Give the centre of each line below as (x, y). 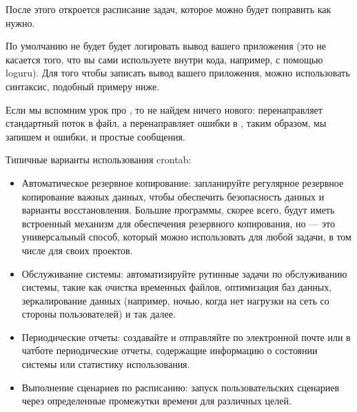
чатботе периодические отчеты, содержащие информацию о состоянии (170, 350)
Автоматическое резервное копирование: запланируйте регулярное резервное (183, 182)
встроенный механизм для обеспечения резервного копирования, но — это (178, 223)
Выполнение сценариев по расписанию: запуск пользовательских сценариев (181, 387)
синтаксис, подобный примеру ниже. (83, 86)
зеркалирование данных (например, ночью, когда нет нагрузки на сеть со (175, 300)
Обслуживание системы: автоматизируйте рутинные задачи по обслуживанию (184, 273)
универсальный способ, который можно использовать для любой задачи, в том (186, 237)
